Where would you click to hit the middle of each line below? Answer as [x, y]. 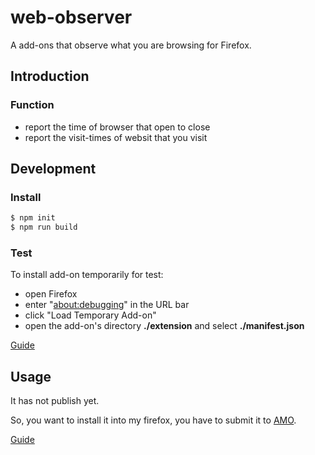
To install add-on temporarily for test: [87, 275]
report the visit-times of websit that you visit [116, 137]
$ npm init [33, 218]
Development [53, 169]
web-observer [71, 17]
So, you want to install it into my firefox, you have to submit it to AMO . [153, 420]
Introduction [50, 76]
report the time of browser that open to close [117, 127]
